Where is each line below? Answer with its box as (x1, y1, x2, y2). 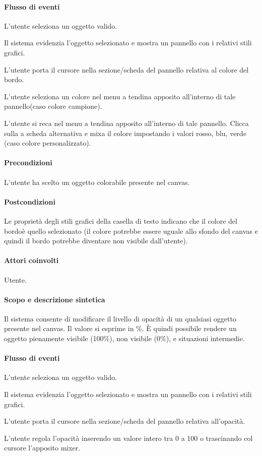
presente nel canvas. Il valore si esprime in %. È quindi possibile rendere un (4, 323, 237, 334)
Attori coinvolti (4, 255, 59, 266)
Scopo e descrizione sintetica (4, 294, 105, 304)
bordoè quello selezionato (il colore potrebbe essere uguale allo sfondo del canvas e (4, 225, 258, 236)
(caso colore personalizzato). (4, 138, 91, 148)
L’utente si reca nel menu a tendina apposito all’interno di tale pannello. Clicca (4, 117, 249, 128)
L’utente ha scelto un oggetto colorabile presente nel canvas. (4, 176, 190, 187)
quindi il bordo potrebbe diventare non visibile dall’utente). (4, 235, 188, 246)
